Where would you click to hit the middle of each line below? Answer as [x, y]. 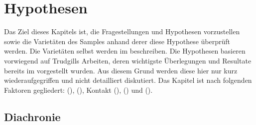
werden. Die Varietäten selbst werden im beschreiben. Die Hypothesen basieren [125, 51]
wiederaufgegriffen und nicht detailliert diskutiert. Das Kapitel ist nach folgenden [128, 80]
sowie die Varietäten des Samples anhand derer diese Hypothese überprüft [117, 41]
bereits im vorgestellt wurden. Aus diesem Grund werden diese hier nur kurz [121, 70]
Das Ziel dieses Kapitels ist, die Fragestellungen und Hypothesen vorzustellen [122, 31]
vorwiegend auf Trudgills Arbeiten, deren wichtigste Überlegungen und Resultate [128, 60]
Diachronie [32, 116]
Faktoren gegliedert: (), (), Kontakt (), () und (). [78, 90]
